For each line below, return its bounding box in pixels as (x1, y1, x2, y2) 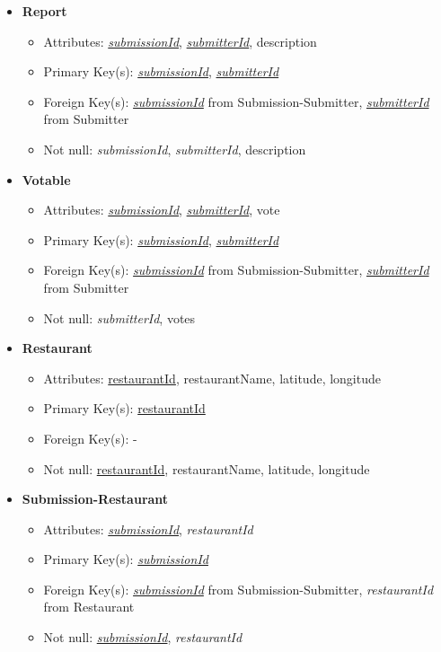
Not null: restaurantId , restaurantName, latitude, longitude (43, 459, 370, 478)
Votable (22, 170, 71, 189)
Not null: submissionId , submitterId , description (43, 139, 306, 158)
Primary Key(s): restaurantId (43, 399, 206, 418)
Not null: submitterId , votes (43, 308, 196, 327)
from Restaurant (43, 597, 135, 616)
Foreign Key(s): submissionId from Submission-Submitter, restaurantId (43, 579, 434, 598)
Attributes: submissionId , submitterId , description (43, 31, 317, 50)
